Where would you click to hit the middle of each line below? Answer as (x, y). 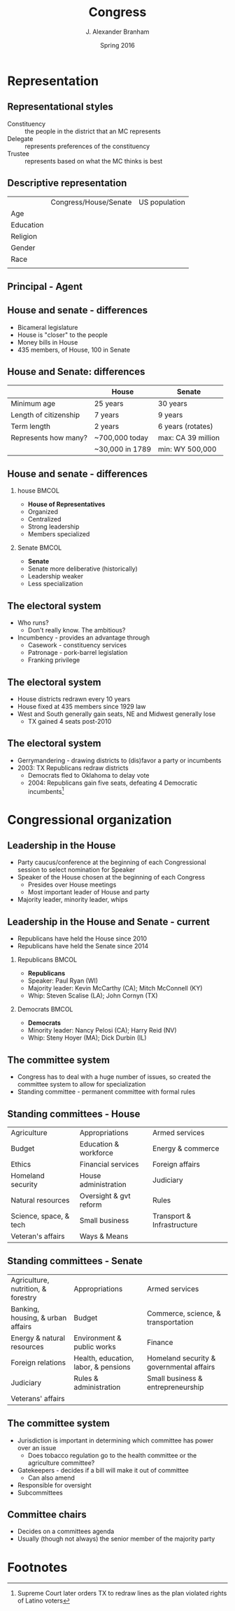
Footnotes (37, 1567)
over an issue (37, 1447)
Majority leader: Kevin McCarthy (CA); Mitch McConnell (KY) (115, 988)
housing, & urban (39, 1318)
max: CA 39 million (189, 437)
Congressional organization (90, 820)
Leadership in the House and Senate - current (108, 921)
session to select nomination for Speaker (76, 870)
